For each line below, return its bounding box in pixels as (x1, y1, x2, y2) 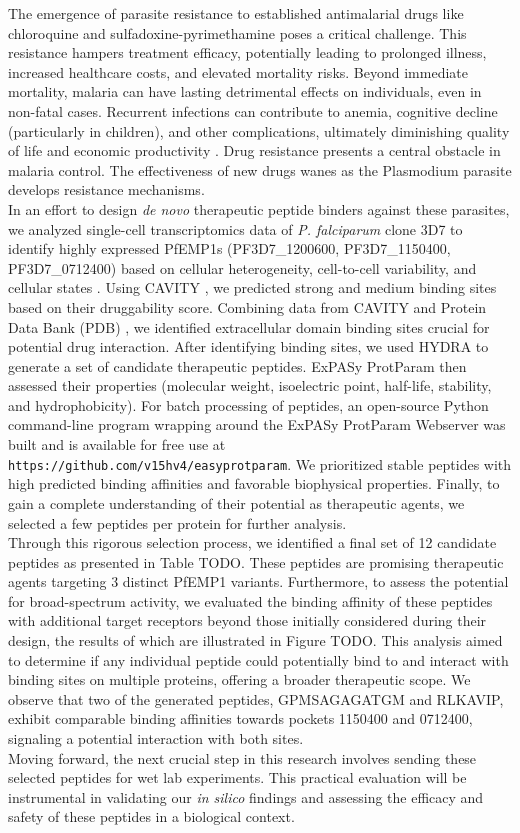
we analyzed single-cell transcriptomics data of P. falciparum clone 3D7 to (8, 218, 463, 239)
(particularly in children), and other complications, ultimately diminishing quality (8, 120, 510, 141)
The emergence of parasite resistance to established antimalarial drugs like (8, 3, 464, 23)
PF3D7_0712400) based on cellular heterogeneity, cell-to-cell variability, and (8, 257, 477, 278)
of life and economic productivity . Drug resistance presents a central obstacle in (8, 140, 501, 161)
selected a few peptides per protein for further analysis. (8, 512, 347, 533)
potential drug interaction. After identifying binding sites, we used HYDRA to (8, 336, 489, 357)
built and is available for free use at (8, 434, 226, 455)
